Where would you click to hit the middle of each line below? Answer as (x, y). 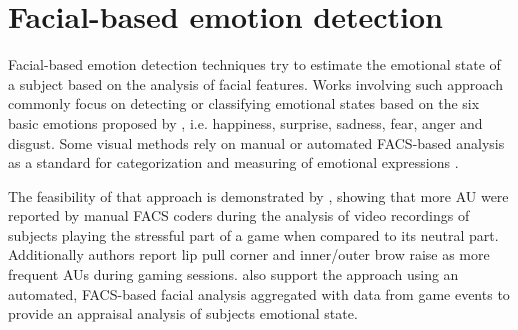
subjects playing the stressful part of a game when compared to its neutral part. (253, 234)
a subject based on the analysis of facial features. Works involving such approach (255, 83)
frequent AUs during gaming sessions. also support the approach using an (233, 274)
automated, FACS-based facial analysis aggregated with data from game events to (259, 293)
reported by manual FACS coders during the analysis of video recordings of (239, 215)
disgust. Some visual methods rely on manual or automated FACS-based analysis (256, 142)
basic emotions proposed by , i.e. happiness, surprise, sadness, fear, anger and (245, 122)
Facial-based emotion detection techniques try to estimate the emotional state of (254, 64)
